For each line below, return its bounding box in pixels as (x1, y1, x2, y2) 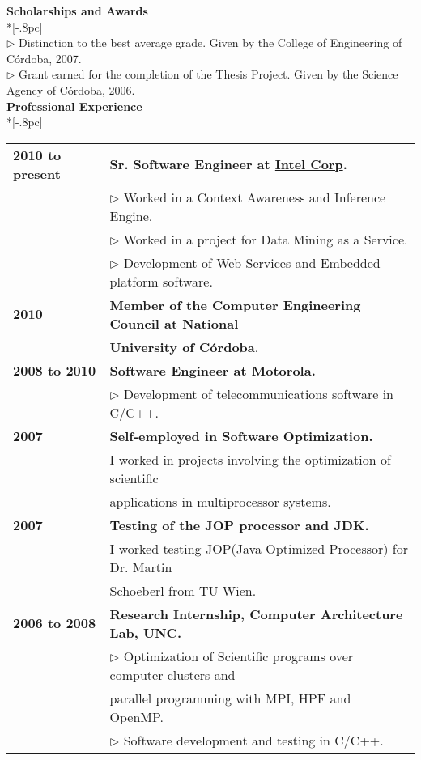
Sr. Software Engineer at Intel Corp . (109, 155, 347, 174)
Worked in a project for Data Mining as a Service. (123, 229, 408, 248)
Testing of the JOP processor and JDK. (109, 515, 369, 534)
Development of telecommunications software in (123, 384, 394, 403)
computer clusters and (109, 664, 236, 684)
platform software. (109, 271, 213, 291)
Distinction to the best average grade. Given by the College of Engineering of (19, 34, 402, 51)
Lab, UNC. (109, 622, 182, 642)
